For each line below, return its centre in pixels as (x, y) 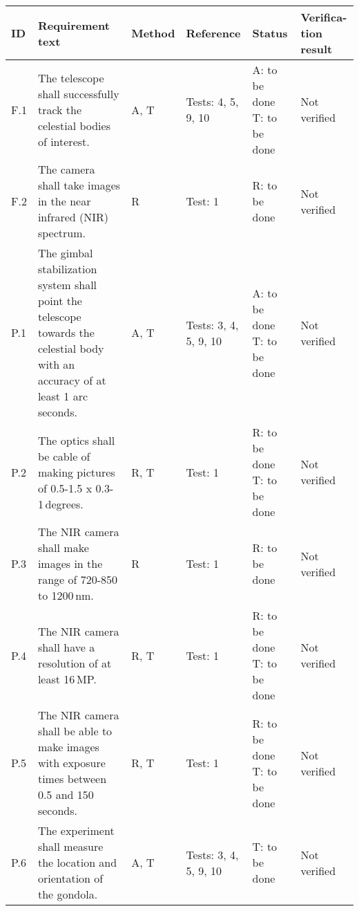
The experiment (76, 830)
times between (72, 779)
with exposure (71, 763)
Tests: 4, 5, (212, 101)
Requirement (74, 25)
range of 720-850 (78, 579)
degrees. (64, 504)
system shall (67, 285)
